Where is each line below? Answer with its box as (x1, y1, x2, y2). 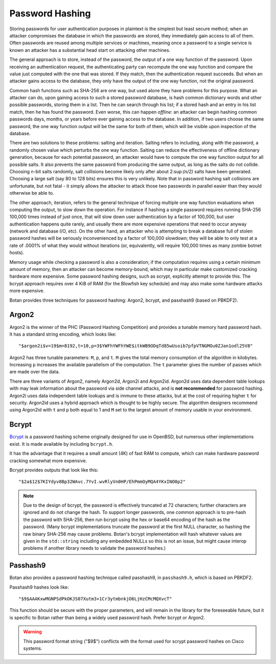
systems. (23, 646, 42, 652)
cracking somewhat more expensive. (9, 458, 87, 464)
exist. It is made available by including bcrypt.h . (9, 441, 113, 447)
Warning (23, 629, 42, 635)
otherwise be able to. (9, 190, 54, 196)
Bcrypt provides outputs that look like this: (9, 467, 99, 473)
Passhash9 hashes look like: (9, 584, 69, 590)
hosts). (9, 250, 25, 256)
